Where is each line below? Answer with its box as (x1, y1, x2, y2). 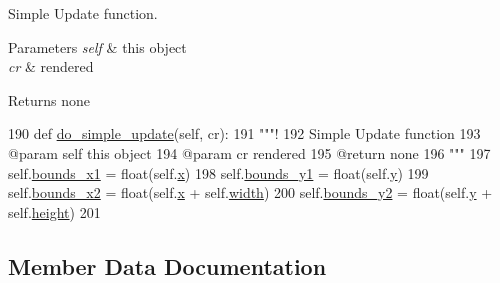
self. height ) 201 (8, 201, 101, 222)
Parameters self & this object (8, 36, 187, 57)
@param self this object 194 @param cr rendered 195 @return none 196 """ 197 (8, 142, 491, 163)
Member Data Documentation (8, 250, 327, 281)
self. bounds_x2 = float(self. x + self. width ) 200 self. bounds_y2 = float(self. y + (8, 182, 493, 203)
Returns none (8, 89, 90, 110)
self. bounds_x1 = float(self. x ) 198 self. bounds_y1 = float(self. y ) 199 (8, 162, 429, 183)
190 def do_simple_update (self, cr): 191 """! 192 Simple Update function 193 (8, 123, 481, 144)
